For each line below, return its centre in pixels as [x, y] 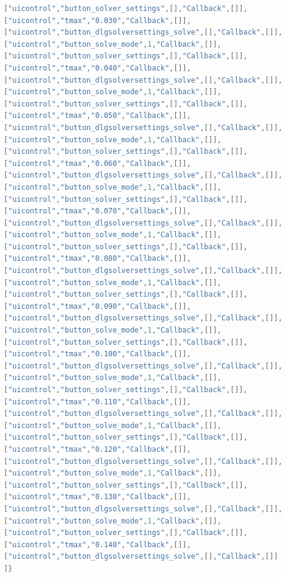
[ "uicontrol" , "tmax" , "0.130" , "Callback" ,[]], [97, 497]
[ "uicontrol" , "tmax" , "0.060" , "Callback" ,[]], [97, 163]
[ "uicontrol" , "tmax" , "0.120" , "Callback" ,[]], [97, 449]
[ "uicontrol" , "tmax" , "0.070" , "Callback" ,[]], [97, 211]
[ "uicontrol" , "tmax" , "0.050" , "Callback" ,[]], [97, 116]
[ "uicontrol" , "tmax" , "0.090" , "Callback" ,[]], [97, 306]
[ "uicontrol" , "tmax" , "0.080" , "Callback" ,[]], [97, 259]
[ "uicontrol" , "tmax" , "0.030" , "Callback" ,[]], [97, 20]
